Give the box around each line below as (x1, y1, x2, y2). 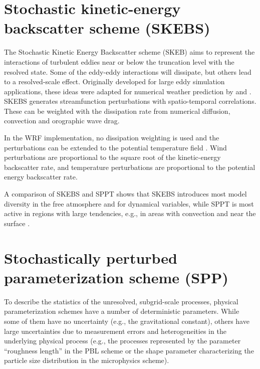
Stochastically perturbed (4, 247, 177, 268)
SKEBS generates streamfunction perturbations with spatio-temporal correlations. (4, 96, 256, 106)
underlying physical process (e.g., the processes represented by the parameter (4, 335, 241, 346)
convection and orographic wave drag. (4, 115, 120, 126)
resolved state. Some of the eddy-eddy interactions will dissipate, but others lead (4, 66, 251, 77)
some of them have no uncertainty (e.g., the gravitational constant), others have (4, 315, 249, 326)
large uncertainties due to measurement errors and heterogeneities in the (4, 325, 226, 336)
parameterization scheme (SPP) (4, 267, 228, 287)
